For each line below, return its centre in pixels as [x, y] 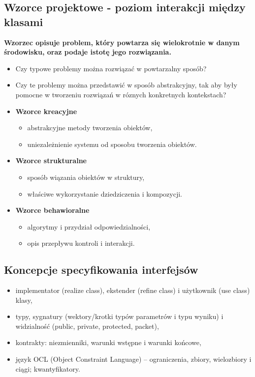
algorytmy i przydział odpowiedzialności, [89, 226]
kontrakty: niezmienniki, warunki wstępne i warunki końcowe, [108, 342]
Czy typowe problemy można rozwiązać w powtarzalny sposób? [111, 68]
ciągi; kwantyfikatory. [48, 368]
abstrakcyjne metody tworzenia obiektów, [90, 128]
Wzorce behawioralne [52, 210]
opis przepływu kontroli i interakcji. [81, 243]
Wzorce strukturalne [51, 160]
